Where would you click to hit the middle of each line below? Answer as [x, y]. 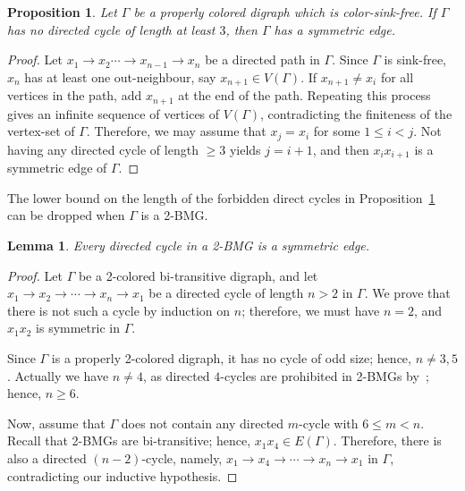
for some [337, 131]
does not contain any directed [203, 423]
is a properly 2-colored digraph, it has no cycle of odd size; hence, [231, 357]
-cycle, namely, [182, 457]
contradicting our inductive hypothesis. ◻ [123, 475]
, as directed [176, 375]
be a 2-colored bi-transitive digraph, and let [198, 275]
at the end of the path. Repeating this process [304, 95]
